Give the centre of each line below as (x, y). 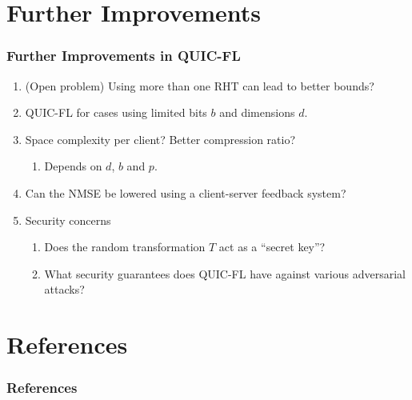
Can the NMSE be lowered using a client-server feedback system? (186, 192)
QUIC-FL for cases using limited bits (116, 112)
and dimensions (257, 112)
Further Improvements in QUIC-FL (124, 56)
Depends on (73, 166)
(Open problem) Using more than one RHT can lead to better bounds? (200, 85)
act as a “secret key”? (272, 247)
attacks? (64, 289)
